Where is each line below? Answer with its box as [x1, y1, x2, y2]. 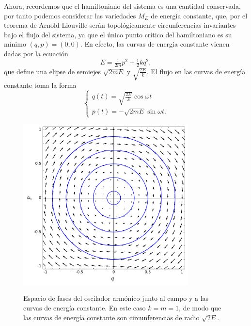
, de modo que [179, 303, 221, 313]
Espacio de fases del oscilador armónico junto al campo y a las [23, 293, 209, 303]
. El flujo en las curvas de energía [146, 66, 246, 76]
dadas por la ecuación [4, 48, 68, 58]
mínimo [4, 39, 26, 49]
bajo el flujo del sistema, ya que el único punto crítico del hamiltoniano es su [4, 29, 232, 39]
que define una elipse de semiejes [4, 66, 101, 76]
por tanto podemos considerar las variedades [4, 10, 136, 20]
